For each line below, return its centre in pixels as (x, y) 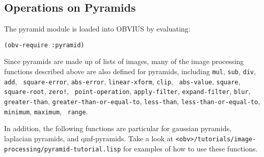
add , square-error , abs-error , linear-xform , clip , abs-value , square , (122, 81)
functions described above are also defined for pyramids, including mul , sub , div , (130, 71)
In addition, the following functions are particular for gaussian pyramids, (118, 128)
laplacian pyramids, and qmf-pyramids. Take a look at (89, 138)
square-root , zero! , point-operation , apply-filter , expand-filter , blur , (127, 91)
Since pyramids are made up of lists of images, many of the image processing (124, 61)
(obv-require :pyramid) (44, 45)
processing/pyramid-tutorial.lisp (63, 149)
